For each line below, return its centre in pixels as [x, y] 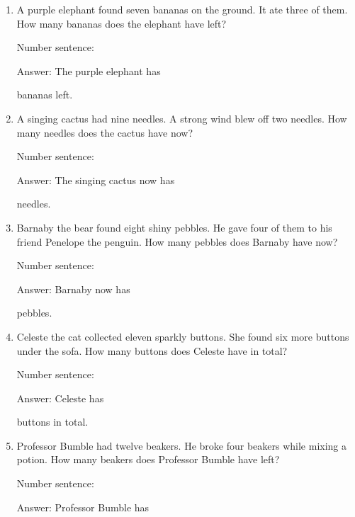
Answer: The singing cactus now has [96, 180]
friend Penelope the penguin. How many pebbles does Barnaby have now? [177, 241]
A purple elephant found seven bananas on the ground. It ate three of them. [182, 9]
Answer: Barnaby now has [73, 289]
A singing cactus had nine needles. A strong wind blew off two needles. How [182, 118]
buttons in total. [52, 422]
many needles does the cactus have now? [105, 132]
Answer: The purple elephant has [89, 70]
